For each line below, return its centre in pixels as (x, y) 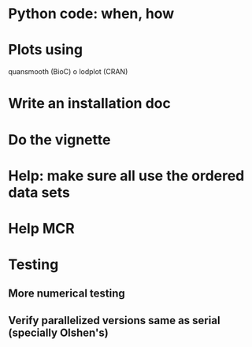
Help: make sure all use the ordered (126, 175)
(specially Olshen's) (58, 332)
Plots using (46, 50)
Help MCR (41, 228)
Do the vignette (59, 140)
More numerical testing (67, 294)
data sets (39, 192)
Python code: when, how (91, 14)
